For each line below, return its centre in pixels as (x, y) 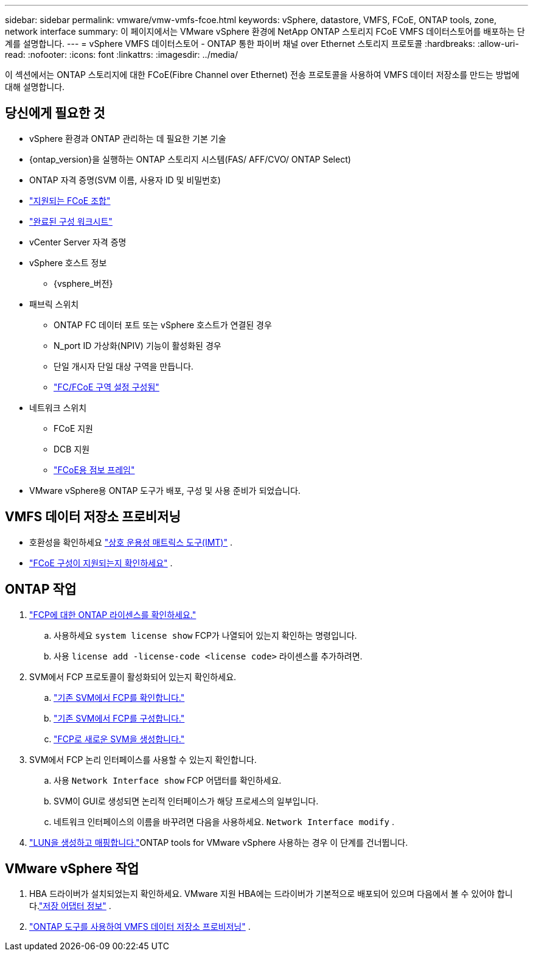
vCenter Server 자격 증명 (78, 242)
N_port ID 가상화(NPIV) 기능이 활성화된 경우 (138, 345)
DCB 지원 (72, 449)
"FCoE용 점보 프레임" (94, 469)
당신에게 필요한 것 (55, 113)
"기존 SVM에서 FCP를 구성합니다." (119, 718)
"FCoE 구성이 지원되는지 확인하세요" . (101, 563)
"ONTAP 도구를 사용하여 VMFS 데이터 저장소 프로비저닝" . (140, 927)
